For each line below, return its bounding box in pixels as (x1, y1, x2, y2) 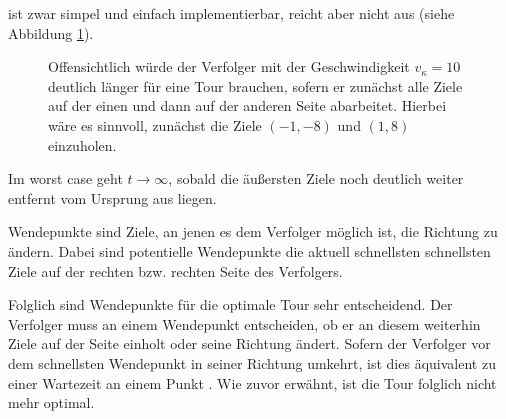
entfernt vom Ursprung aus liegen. (8, 187, 217, 208)
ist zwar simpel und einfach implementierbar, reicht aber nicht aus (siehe (8, 3, 455, 23)
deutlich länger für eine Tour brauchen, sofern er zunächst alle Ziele (48, 75, 463, 96)
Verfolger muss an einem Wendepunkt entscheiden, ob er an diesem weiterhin (8, 313, 481, 334)
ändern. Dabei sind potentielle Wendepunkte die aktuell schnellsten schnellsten (8, 240, 491, 261)
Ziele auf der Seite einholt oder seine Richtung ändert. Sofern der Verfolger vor (8, 333, 491, 354)
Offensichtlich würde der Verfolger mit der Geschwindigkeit (48, 56, 410, 77)
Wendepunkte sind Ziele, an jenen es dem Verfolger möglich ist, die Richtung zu (8, 221, 498, 242)
